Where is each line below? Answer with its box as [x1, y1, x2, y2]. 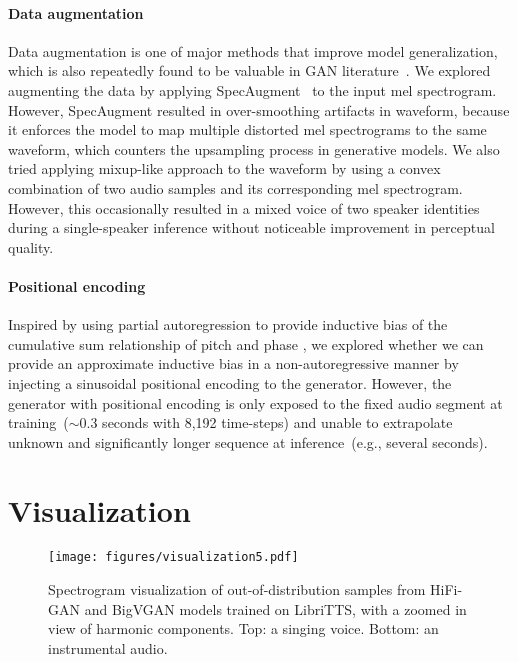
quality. [8, 236, 54, 257]
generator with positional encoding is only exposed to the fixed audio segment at [8, 392, 503, 413]
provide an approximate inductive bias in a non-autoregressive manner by [8, 353, 459, 374]
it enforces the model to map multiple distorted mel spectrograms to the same [8, 119, 487, 140]
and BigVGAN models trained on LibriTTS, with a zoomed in [84, 598, 467, 619]
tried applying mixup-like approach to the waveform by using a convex [8, 158, 441, 179]
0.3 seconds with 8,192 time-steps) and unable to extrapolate [79, 412, 453, 433]
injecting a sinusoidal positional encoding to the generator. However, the [8, 372, 452, 393]
